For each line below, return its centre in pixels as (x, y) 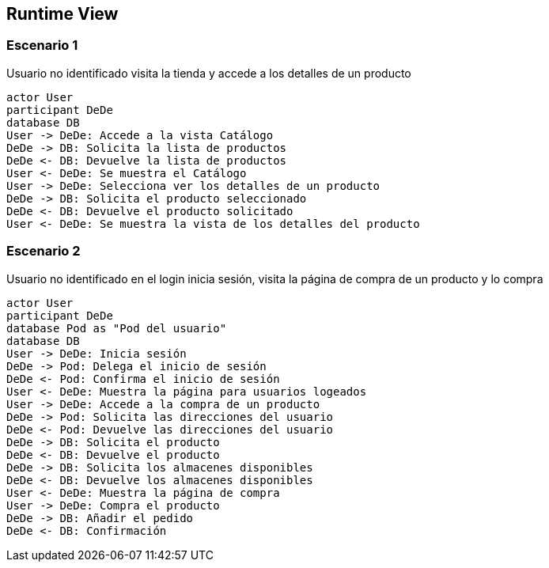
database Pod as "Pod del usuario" (117, 328)
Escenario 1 (42, 45)
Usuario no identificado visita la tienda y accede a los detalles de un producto (209, 73)
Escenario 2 (44, 251)
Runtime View (62, 14)
